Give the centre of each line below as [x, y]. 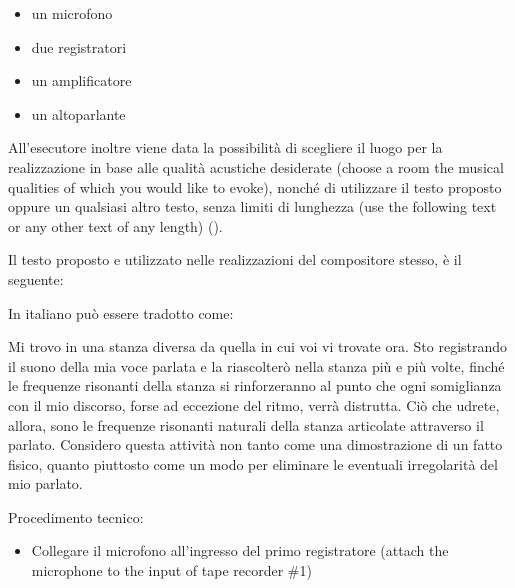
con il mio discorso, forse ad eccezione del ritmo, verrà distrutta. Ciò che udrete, [254, 404]
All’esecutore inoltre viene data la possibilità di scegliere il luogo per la [225, 147]
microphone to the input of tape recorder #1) [171, 570]
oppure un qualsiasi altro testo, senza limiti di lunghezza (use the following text [252, 206]
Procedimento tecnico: [76, 516]
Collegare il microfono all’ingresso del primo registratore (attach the [240, 550]
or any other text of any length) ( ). [115, 225]
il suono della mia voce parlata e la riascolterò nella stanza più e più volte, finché [256, 365]
